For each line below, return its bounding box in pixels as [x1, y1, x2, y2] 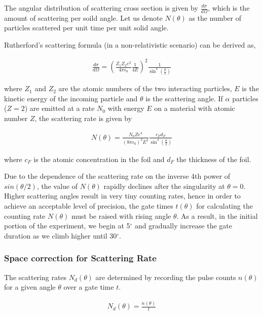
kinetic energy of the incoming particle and [4, 93, 138, 103]
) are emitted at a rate [24, 103, 95, 113]
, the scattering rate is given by [34, 112, 132, 123]
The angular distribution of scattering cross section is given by [4, 3, 198, 13]
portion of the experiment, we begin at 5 [4, 220, 130, 231]
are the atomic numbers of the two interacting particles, [58, 83, 232, 94]
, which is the [208, 3, 250, 13]
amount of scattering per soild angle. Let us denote [4, 12, 163, 23]
